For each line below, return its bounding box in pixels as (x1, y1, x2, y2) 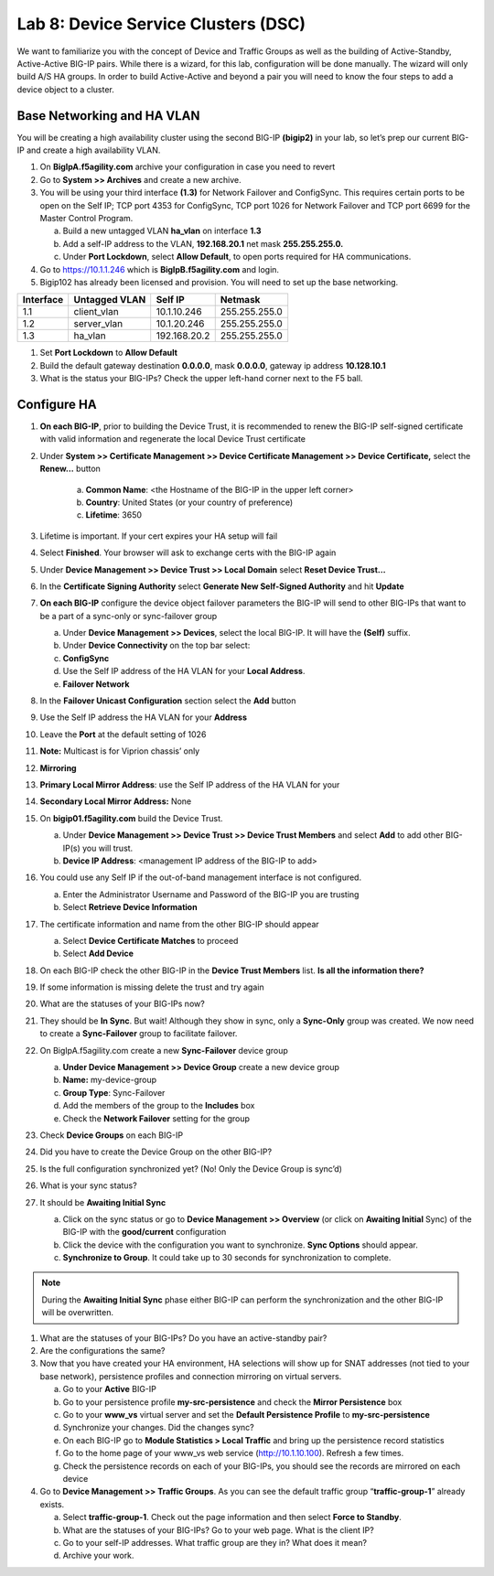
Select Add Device (62, 948, 134, 960)
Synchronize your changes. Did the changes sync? (62, 1422, 255, 1433)
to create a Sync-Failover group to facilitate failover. (39, 1028, 238, 1039)
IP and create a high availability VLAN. (16, 145, 161, 155)
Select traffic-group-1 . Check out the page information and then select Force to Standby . (62, 1512, 402, 1523)
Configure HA (16, 396, 97, 412)
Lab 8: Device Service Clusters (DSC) (16, 14, 306, 34)
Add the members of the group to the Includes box (62, 1100, 255, 1111)
